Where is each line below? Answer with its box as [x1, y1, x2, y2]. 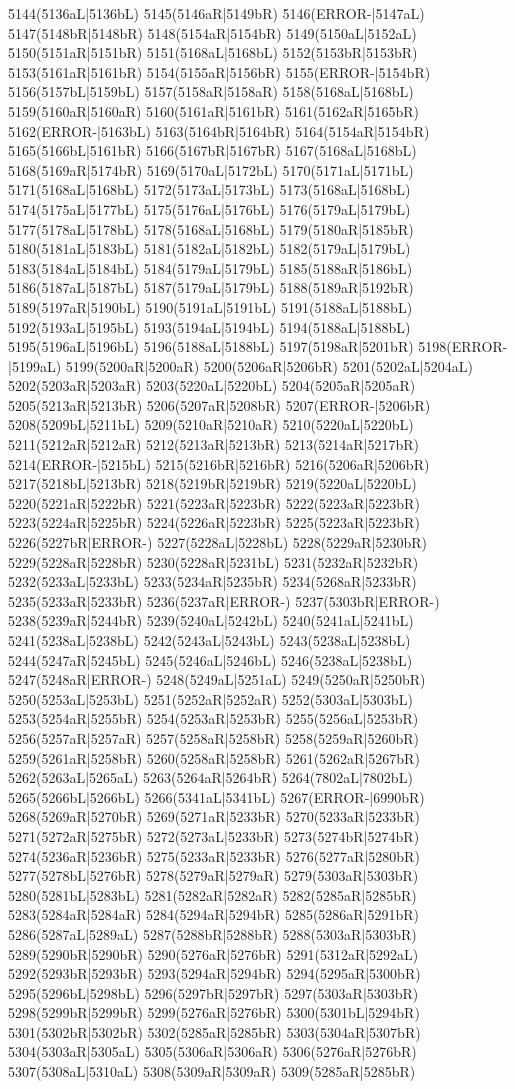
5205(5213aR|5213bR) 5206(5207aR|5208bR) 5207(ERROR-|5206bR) [8, 394, 431, 415]
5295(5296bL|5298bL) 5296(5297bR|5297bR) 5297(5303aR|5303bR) [8, 982, 419, 1003]
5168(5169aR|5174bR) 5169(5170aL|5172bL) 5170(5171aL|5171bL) [8, 159, 414, 180]
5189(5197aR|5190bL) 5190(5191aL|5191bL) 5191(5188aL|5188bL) [8, 296, 413, 317]
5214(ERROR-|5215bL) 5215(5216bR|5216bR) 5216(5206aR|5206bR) [8, 453, 430, 474]
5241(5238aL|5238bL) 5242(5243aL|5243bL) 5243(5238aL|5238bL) [8, 630, 411, 650]
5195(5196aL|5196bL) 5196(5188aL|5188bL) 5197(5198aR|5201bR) [8, 336, 414, 357]
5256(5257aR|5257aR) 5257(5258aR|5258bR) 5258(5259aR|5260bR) [8, 727, 420, 748]
